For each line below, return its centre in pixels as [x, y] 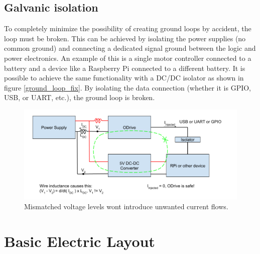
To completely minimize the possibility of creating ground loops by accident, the [128, 28]
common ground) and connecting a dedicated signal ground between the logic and [130, 48]
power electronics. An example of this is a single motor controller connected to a [128, 58]
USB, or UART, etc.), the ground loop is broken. [80, 97]
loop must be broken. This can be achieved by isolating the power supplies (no [125, 38]
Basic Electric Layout [80, 241]
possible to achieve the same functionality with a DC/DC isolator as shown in [124, 78]
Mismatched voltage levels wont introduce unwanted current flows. [126, 206]
